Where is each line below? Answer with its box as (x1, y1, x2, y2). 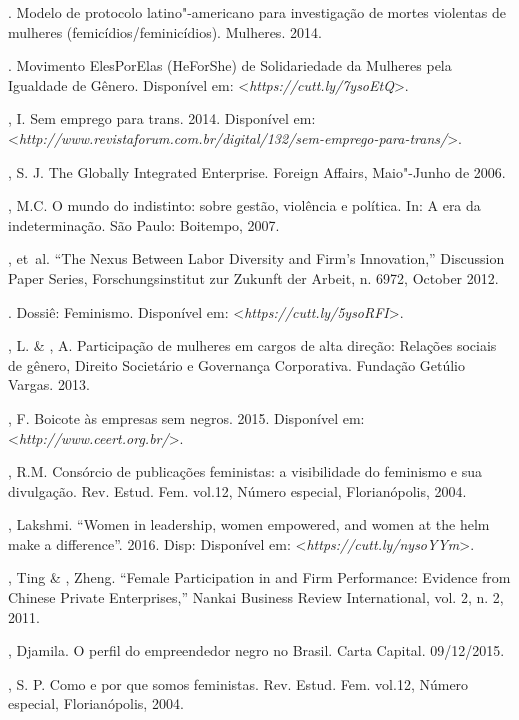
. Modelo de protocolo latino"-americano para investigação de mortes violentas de (8, 2, 506, 22)
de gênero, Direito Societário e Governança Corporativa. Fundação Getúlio (8, 354, 466, 375)
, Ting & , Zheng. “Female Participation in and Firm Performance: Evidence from (8, 567, 511, 588)
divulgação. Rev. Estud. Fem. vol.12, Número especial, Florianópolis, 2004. (8, 480, 467, 501)
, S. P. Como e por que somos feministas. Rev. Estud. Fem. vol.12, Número (8, 673, 469, 694)
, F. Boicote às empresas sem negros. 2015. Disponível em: (8, 407, 365, 428)
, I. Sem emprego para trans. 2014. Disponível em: (8, 108, 316, 129)
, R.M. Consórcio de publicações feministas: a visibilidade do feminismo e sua (8, 461, 483, 482)
